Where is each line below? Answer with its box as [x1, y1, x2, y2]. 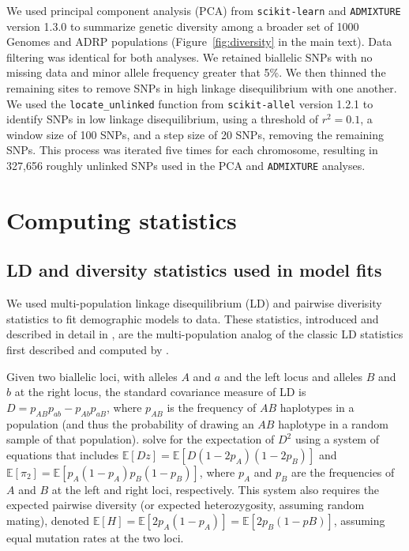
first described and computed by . [6, 342, 169, 358]
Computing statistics [6, 203, 237, 236]
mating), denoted [6, 512, 90, 529]
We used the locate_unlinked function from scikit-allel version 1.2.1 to [6, 95, 373, 111]
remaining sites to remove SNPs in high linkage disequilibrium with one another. [6, 80, 397, 96]
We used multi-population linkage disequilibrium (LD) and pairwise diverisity [6, 295, 382, 311]
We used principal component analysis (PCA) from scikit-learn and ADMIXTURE [6, 2, 401, 18]
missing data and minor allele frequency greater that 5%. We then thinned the [6, 64, 386, 81]
